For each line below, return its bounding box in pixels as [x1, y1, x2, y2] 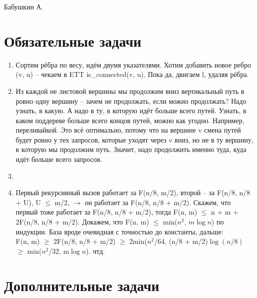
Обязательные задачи [4, 30, 141, 51]
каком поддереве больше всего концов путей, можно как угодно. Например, [15, 115, 245, 125]
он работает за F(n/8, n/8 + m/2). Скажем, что [84, 197, 231, 207]
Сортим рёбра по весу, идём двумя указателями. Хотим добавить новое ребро [15, 59, 251, 70]
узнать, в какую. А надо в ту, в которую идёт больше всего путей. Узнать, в [15, 105, 247, 116]
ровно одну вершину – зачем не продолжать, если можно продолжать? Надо [15, 95, 247, 106]
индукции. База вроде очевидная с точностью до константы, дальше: [15, 226, 224, 236]
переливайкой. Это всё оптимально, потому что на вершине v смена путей [15, 125, 241, 135]
